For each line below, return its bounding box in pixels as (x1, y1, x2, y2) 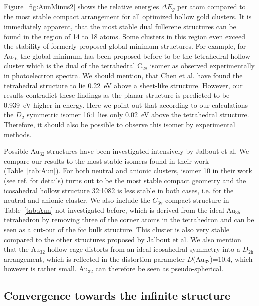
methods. (4, 129, 32, 139)
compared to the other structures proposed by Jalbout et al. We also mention (4, 234, 241, 244)
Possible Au (4, 146, 40, 156)
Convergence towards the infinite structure (4, 288, 230, 303)
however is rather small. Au (4, 263, 88, 274)
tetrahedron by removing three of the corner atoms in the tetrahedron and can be (4, 214, 254, 225)
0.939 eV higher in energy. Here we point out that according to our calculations (4, 99, 248, 110)
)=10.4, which (210, 253, 253, 264)
